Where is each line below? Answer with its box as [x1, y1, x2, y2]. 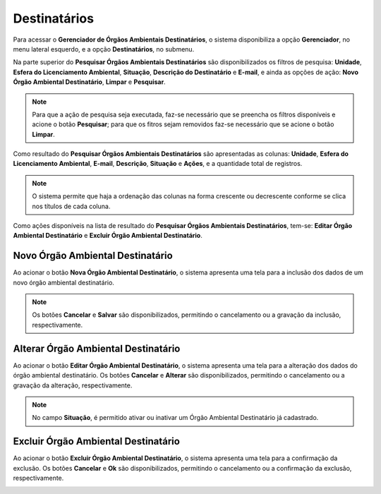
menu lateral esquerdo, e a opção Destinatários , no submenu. [13, 44, 195, 53]
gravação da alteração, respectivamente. [13, 381, 133, 390]
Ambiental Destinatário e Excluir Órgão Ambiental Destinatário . [13, 231, 202, 240]
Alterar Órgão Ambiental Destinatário [13, 342, 181, 354]
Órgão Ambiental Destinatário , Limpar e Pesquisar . [13, 78, 166, 86]
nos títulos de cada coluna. [32, 202, 111, 210]
